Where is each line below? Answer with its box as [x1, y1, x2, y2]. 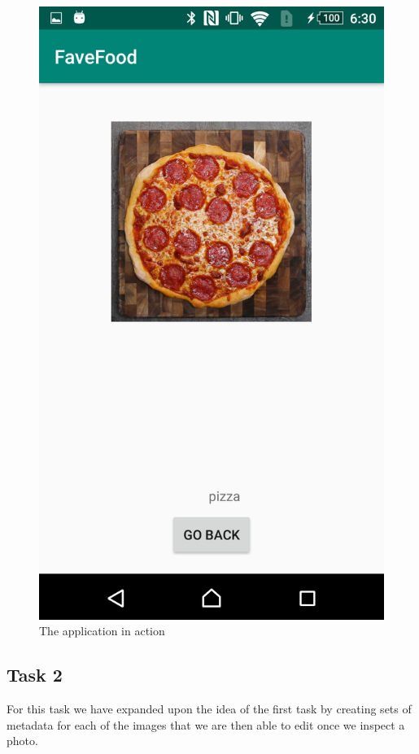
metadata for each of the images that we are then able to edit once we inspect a [7, 716, 405, 733]
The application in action [39, 622, 165, 639]
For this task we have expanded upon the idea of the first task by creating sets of [7, 700, 412, 717]
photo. [7, 732, 38, 749]
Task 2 [7, 662, 63, 687]
